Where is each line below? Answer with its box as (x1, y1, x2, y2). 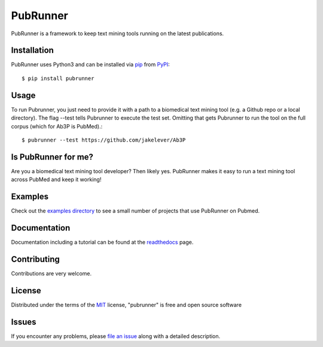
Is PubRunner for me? (11, 152, 94, 162)
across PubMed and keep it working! (11, 176, 102, 183)
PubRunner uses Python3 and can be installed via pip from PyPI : (11, 61, 170, 68)
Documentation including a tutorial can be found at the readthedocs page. (11, 239, 194, 246)
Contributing (11, 254, 60, 264)
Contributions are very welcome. (11, 269, 92, 277)
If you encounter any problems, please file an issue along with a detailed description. (11, 332, 221, 340)
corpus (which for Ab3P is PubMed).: (11, 122, 103, 130)
